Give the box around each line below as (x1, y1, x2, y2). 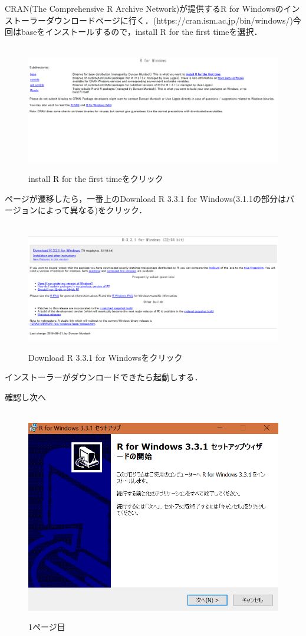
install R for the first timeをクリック (28, 172, 163, 185)
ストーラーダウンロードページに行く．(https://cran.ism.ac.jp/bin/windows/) (5, 14, 293, 26)
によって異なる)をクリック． (37, 204, 147, 216)
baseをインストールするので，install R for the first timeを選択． (21, 25, 262, 38)
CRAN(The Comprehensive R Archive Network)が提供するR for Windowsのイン (5, 2, 300, 14)
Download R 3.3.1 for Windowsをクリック (28, 351, 183, 363)
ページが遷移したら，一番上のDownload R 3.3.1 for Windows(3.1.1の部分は (5, 192, 286, 204)
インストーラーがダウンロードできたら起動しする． (5, 371, 203, 383)
